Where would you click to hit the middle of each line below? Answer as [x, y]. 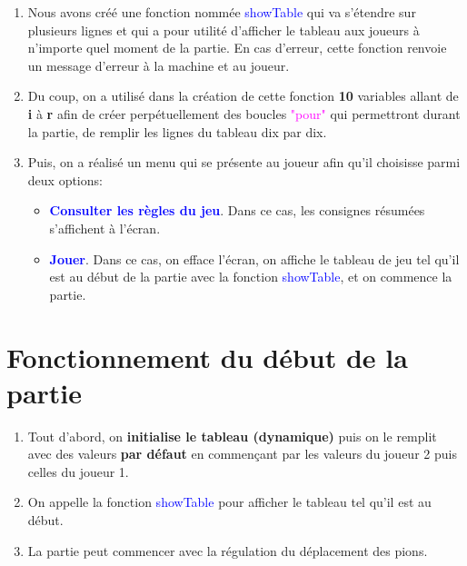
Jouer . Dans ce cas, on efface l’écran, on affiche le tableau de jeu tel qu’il [254, 258]
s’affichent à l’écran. [105, 228]
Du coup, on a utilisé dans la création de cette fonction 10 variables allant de [243, 96]
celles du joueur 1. [78, 471]
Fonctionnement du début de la [207, 357]
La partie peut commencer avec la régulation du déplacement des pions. [228, 550]
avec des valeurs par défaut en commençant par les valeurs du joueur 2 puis [242, 454]
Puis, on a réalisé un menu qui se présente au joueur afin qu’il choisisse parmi [244, 162]
